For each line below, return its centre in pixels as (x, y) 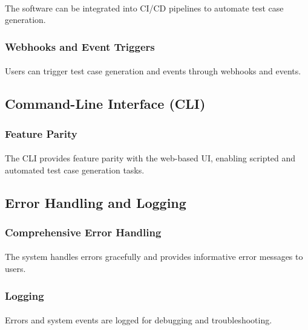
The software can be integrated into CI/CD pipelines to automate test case (144, 8)
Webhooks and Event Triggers (80, 46)
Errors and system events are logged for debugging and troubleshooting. (139, 320)
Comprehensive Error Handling (83, 232)
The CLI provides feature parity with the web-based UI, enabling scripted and (150, 158)
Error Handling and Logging (96, 202)
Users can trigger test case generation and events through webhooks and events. (153, 71)
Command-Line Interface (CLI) (105, 104)
